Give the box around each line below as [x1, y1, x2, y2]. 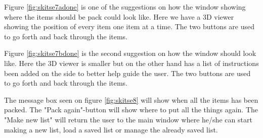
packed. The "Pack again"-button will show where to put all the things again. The [4, 104, 258, 115]
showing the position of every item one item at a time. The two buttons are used [4, 21, 254, 32]
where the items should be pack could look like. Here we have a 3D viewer [4, 11, 234, 22]
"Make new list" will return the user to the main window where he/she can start [4, 114, 252, 124]
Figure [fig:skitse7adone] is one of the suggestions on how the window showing [4, 2, 246, 12]
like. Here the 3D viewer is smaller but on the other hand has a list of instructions [4, 57, 259, 68]
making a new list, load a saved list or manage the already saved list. [4, 124, 218, 134]
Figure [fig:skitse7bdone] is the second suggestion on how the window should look [4, 48, 256, 58]
